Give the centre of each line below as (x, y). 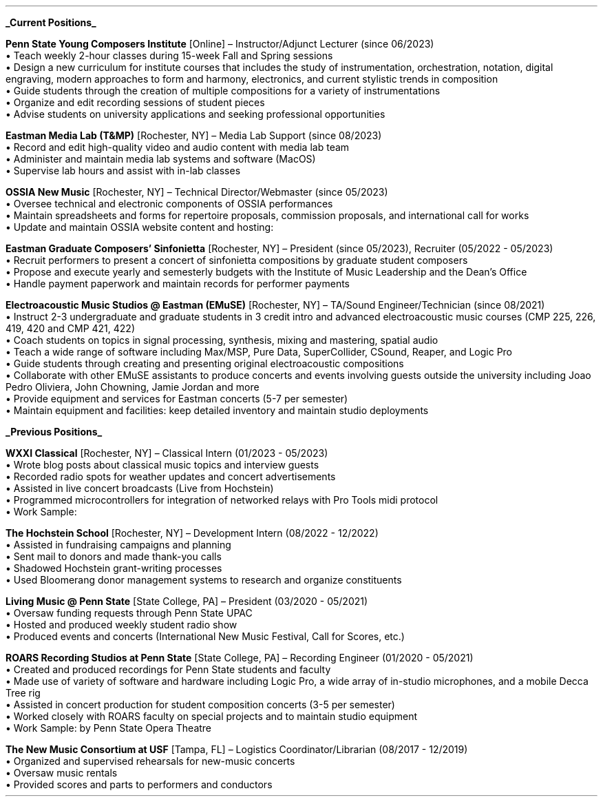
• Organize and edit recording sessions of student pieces (135, 102)
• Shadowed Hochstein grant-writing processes (114, 568)
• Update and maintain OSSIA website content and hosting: (140, 227)
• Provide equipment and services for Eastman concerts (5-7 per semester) (177, 399)
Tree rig (23, 693)
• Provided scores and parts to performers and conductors (139, 784)
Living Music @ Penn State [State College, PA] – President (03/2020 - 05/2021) (187, 601)
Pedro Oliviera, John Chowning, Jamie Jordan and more (133, 387)
